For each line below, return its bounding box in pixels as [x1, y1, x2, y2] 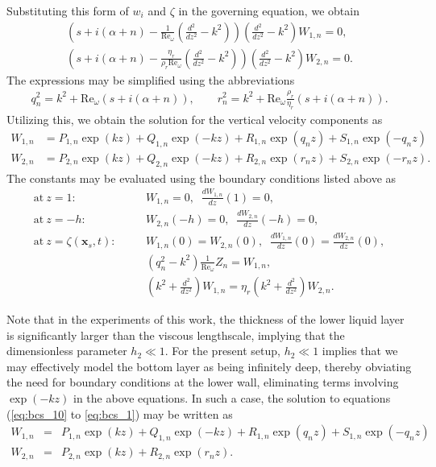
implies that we [322, 342, 398, 359]
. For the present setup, [164, 342, 280, 359]
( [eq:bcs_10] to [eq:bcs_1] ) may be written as [6, 405, 233, 422]
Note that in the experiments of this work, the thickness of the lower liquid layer [6, 311, 405, 328]
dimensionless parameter [6, 342, 127, 359]
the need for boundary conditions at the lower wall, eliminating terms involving [6, 374, 399, 391]
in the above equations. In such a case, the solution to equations [73, 390, 391, 407]
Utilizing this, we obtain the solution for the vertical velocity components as [6, 111, 383, 128]
